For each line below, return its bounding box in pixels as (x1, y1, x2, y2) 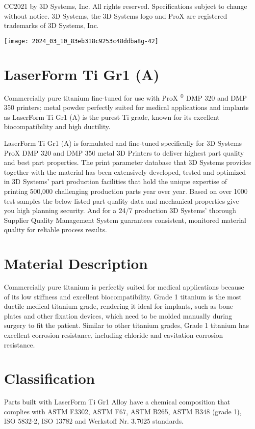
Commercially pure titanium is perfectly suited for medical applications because (4, 282, 244, 292)
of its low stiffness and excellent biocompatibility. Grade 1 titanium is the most (4, 291, 242, 301)
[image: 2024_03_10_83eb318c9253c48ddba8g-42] (4, 37, 158, 45)
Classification (4, 368, 95, 388)
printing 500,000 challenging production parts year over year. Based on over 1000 (4, 186, 248, 196)
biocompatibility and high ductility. (4, 121, 111, 132)
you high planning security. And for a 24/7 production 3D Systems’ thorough (4, 205, 236, 215)
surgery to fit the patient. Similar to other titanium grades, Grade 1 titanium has (4, 320, 249, 330)
